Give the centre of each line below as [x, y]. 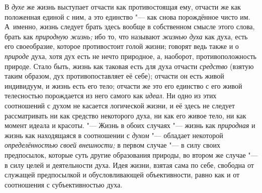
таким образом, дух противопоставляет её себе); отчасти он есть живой [114, 76]
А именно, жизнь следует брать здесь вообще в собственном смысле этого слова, [130, 26]
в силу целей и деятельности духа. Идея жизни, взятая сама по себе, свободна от [129, 165]
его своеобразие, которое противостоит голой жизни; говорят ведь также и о [122, 46]
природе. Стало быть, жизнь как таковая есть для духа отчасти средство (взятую [129, 66]
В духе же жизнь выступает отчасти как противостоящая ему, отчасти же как [123, 7]
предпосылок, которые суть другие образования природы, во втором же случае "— [131, 154]
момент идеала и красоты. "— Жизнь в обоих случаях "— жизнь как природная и [130, 125]
